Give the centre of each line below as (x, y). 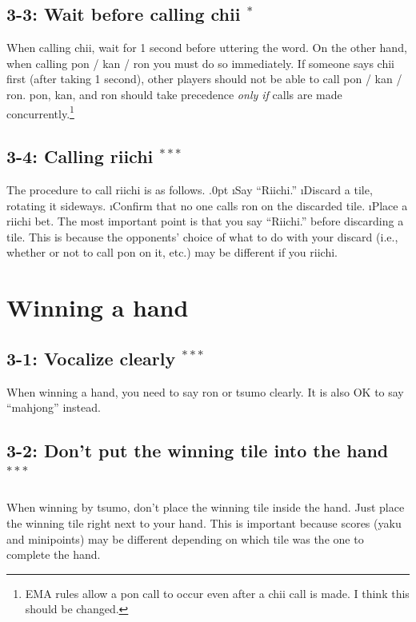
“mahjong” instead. (54, 407)
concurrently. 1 (40, 112)
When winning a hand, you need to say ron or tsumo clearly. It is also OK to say (205, 391)
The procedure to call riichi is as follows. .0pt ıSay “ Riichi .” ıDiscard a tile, (190, 190)
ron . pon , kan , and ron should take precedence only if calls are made (174, 94)
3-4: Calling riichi (80, 156)
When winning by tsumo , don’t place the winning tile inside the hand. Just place (206, 507)
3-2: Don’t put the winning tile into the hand (198, 451)
